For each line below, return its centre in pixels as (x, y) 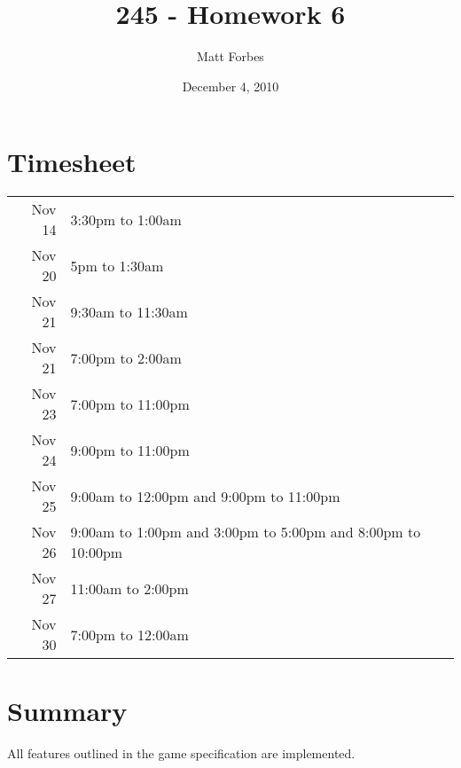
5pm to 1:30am (117, 265)
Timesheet (72, 162)
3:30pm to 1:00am (126, 219)
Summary (67, 711)
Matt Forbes (230, 56)
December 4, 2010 (230, 86)
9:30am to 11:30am (129, 311)
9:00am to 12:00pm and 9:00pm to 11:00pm (205, 496)
